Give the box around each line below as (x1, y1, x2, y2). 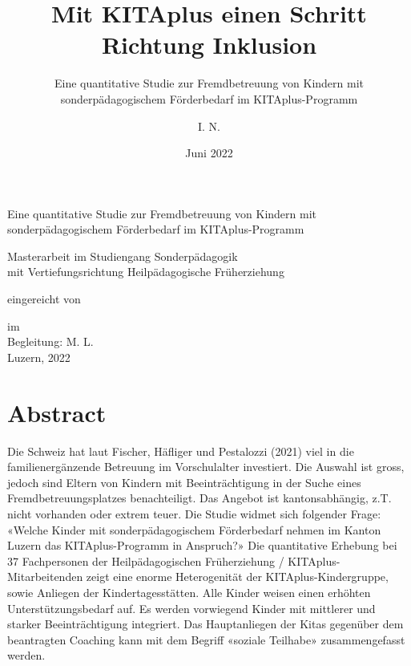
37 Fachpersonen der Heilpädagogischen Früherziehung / (7, 552, 284, 569)
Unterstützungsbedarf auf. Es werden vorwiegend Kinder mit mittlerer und (7, 599, 376, 616)
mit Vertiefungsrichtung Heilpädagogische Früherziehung (7, 263, 284, 280)
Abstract (7, 396, 107, 428)
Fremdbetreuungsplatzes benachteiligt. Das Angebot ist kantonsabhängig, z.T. (7, 489, 392, 506)
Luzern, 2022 (7, 348, 71, 365)
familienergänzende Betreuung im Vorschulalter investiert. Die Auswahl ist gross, (7, 458, 405, 475)
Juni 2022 (185, 144, 233, 161)
